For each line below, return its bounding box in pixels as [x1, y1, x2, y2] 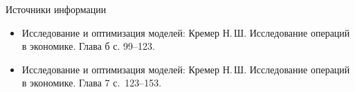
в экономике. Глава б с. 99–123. [21, 39, 155, 53]
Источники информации [6, 2, 107, 16]
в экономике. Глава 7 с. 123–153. [21, 75, 162, 90]
